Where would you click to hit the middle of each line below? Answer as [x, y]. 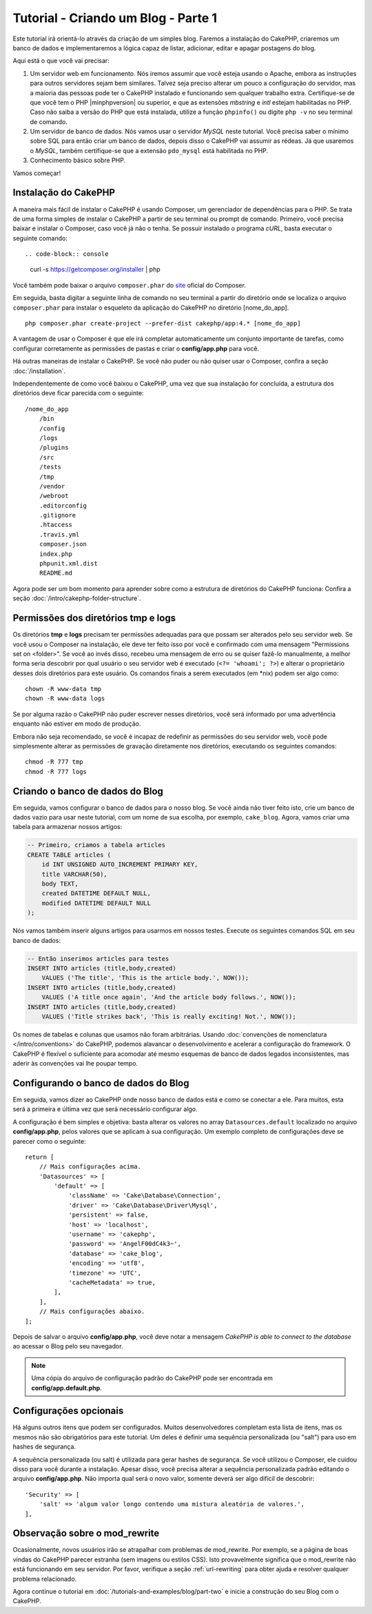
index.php [55, 554]
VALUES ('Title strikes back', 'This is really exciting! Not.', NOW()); [169, 1016]
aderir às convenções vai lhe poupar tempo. [75, 1064]
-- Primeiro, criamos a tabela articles [96, 845]
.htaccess [55, 525]
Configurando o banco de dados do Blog [101, 1083]
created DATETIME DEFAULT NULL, [96, 894]
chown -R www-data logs [65, 699]
